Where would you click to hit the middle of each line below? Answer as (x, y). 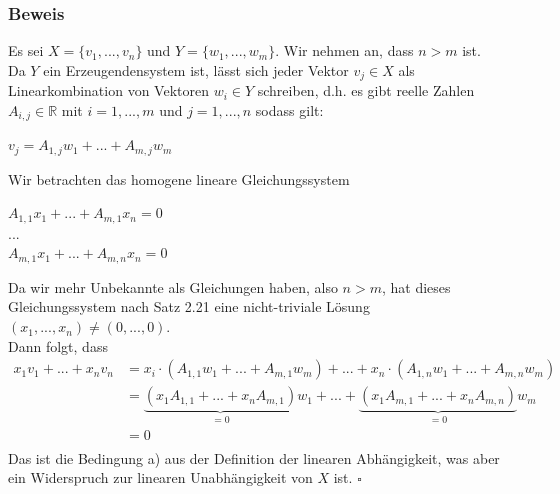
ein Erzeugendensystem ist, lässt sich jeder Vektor (196, 69)
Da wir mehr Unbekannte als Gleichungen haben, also (173, 286)
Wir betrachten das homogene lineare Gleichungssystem (179, 178)
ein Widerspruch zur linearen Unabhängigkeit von (160, 477)
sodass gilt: (289, 109)
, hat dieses (416, 286)
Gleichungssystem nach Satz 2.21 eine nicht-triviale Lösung (189, 306)
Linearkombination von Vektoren (108, 90)
